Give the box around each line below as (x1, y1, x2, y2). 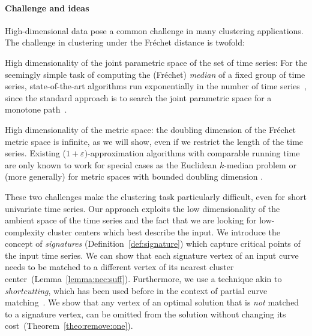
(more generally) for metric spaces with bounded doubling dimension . (5, 170, 263, 183)
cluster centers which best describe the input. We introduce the (47, 225, 280, 238)
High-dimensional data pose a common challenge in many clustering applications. (5, 24, 304, 37)
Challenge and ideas (5, 1, 89, 14)
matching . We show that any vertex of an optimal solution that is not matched (5, 296, 299, 308)
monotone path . (5, 103, 67, 116)
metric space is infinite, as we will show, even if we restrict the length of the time (5, 135, 304, 147)
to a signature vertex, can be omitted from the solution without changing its (5, 307, 286, 320)
